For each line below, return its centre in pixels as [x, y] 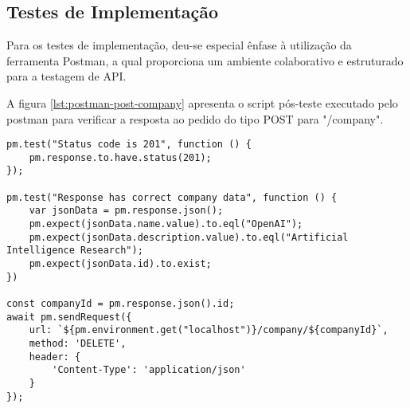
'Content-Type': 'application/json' [149, 370]
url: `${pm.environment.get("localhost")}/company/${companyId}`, [209, 330]
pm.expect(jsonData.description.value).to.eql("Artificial [189, 237]
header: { [55, 357]
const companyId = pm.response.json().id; [121, 304]
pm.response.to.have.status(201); [120, 157]
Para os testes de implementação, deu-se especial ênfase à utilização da [179, 45]
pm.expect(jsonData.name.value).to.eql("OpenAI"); [166, 224]
